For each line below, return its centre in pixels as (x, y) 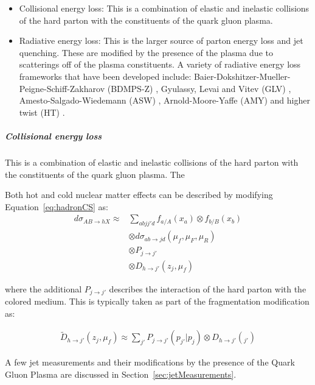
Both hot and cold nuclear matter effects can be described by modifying (139, 195)
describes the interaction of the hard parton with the (208, 288)
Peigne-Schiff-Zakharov (62, 88)
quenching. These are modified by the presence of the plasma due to (146, 52)
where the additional (43, 288)
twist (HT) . (42, 112)
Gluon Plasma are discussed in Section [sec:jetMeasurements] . (121, 374)
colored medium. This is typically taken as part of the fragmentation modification (157, 301)
